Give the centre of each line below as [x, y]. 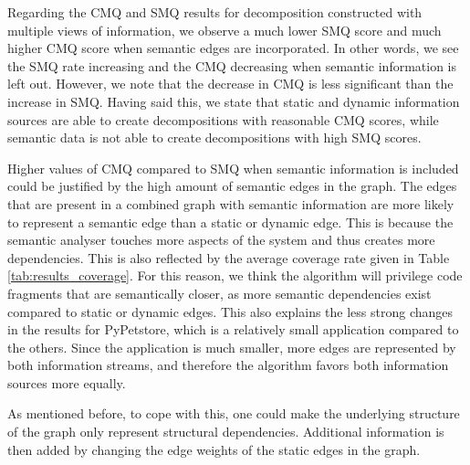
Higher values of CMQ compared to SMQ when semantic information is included [233, 168]
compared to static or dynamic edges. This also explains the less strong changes [230, 311]
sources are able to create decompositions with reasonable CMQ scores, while [223, 119]
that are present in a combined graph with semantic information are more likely [231, 203]
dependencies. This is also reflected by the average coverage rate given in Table [229, 257]
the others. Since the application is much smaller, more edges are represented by [232, 347]
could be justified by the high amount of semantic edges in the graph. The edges [232, 186]
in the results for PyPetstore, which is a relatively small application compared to [233, 329]
